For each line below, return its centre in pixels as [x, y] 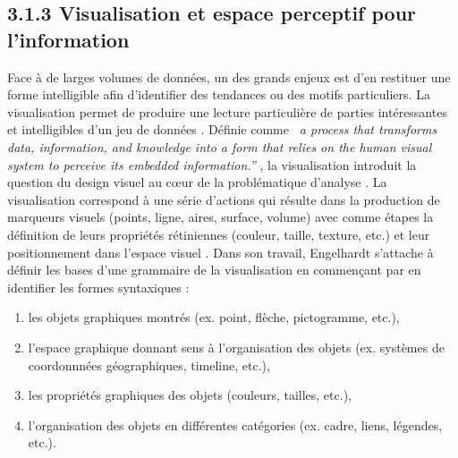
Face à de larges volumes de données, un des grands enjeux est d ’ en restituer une [229, 76]
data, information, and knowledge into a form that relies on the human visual [220, 146]
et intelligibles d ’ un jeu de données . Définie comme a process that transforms [222, 129]
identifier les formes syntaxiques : [98, 287]
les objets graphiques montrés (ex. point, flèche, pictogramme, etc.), [214, 317]
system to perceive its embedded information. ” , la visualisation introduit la [212, 164]
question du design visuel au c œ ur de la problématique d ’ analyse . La [197, 182]
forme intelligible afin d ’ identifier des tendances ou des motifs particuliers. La [219, 94]
